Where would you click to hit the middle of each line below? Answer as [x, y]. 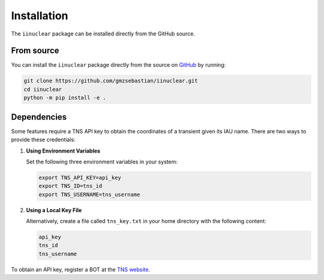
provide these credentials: [43, 140]
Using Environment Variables [63, 151]
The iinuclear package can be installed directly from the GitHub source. [103, 34]
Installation [40, 16]
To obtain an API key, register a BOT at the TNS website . [81, 269]
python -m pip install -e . [65, 98]
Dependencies [39, 117]
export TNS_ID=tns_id [70, 186]
